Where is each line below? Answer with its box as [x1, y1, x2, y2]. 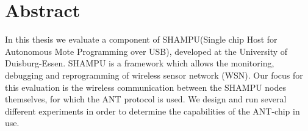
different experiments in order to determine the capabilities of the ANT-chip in [5, 104, 300, 117]
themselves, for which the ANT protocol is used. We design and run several [5, 93, 287, 105]
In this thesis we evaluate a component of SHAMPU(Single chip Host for [5, 33, 278, 46]
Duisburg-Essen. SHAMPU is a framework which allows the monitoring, [5, 57, 274, 69]
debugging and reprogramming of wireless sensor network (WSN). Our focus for [5, 68, 303, 81]
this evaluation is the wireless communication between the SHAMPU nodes [5, 80, 287, 93]
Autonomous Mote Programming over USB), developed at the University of [5, 44, 288, 57]
